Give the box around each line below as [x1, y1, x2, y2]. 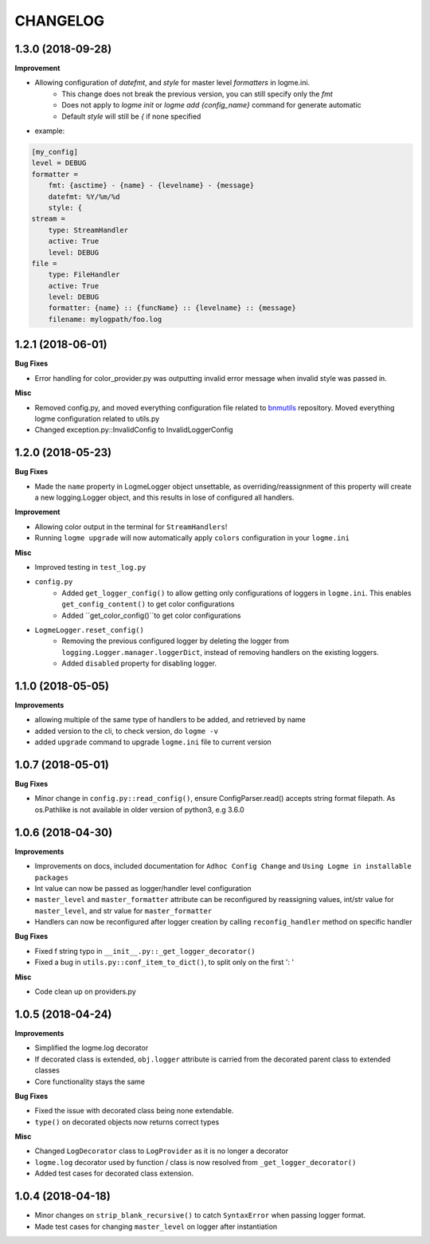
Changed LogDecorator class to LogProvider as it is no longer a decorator [34, 1146, 289, 1156]
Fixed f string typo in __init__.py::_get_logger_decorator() [34, 946, 256, 956]
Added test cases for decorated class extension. [34, 1168, 194, 1179]
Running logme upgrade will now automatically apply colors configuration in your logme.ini [34, 533, 350, 543]
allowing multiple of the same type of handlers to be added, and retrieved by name [34, 715, 306, 724]
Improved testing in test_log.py [34, 562, 147, 571]
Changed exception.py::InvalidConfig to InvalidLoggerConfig [34, 425, 234, 434]
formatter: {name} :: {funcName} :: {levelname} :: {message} [48, 304, 296, 312]
